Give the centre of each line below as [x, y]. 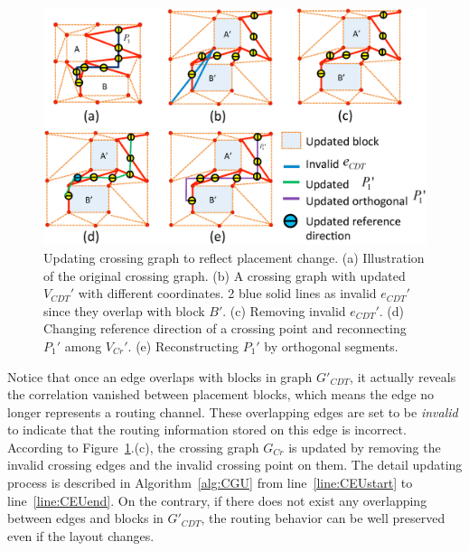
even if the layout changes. [81, 535]
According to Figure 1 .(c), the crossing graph [133, 447]
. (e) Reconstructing [183, 346]
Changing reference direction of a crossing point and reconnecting [225, 328]
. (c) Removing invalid [284, 310]
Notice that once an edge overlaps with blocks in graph [160, 376]
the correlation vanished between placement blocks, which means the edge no [220, 394]
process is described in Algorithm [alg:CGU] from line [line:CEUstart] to [210, 483]
